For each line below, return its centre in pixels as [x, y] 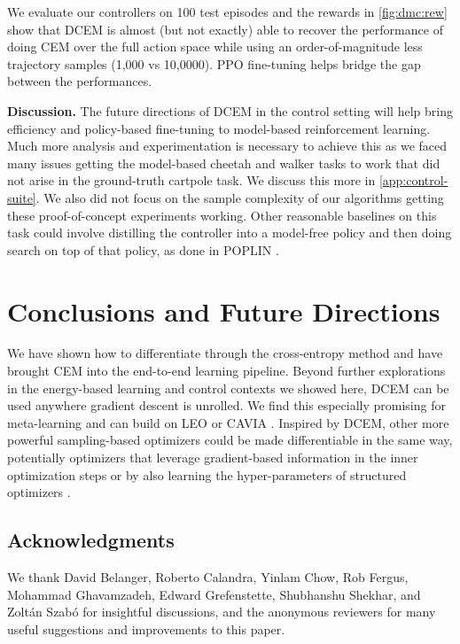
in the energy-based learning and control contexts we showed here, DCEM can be [228, 388]
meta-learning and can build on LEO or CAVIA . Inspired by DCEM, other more [228, 422]
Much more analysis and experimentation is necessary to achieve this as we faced [227, 146]
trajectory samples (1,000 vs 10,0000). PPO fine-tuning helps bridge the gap [214, 63]
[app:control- [413, 180]
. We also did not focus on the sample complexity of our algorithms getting [240, 197]
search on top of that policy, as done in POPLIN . [143, 249]
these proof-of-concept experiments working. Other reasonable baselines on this [222, 215]
